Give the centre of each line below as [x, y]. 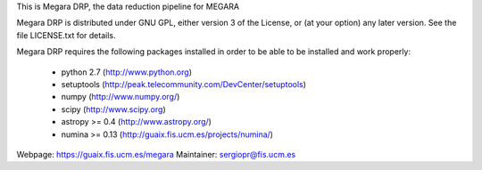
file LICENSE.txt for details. [66, 35]
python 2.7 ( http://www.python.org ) [126, 72]
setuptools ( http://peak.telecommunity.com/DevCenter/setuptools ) [184, 84]
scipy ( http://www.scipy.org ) [113, 109]
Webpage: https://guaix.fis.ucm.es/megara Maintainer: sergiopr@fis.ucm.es [156, 154]
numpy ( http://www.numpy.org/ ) [120, 97]
